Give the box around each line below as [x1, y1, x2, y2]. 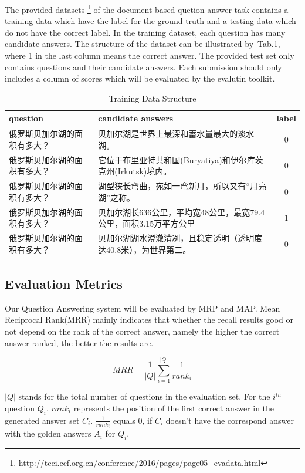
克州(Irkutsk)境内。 [98, 165, 172, 177]
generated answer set [5, 414, 80, 426]
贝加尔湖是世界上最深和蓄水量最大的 [98, 127, 238, 140]
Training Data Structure [109, 92, 196, 104]
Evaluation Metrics [5, 275, 123, 293]
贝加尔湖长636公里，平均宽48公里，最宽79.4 [98, 205, 265, 218]
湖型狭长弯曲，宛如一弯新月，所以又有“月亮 [98, 180, 266, 192]
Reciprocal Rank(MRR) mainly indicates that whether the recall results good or [5, 313, 293, 326]
